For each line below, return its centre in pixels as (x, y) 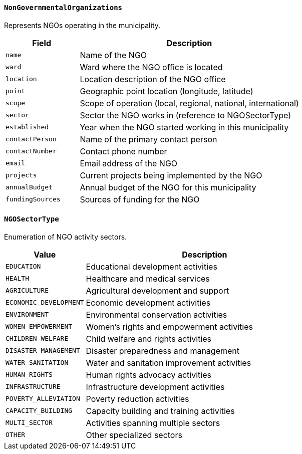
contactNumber (31, 151)
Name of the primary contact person (148, 139)
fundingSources (33, 199)
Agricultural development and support (158, 290)
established (27, 127)
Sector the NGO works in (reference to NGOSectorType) (186, 115)
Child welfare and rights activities (149, 338)
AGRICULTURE (27, 291)
